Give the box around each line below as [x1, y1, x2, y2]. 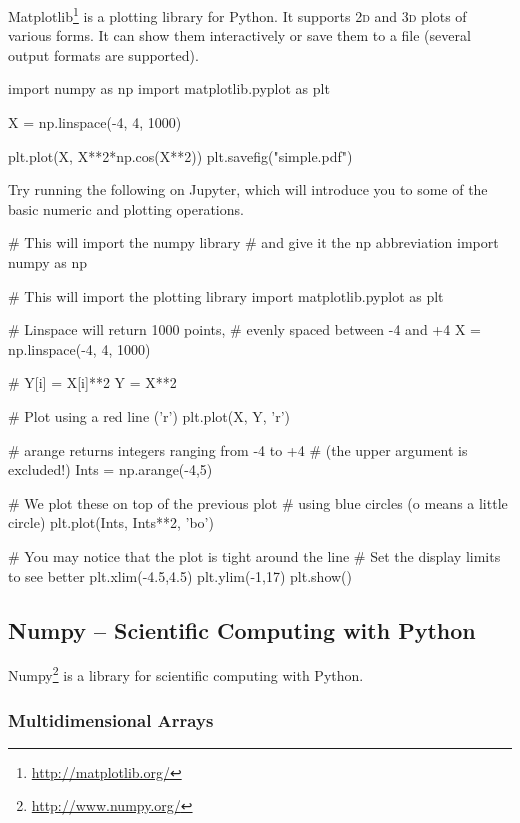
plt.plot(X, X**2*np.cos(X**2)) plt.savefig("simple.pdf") [8, 145, 353, 166]
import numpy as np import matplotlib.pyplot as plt [8, 78, 330, 99]
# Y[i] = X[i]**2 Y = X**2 [8, 372, 177, 393]
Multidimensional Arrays [8, 707, 214, 732]
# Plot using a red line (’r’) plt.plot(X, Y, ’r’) [8, 405, 290, 426]
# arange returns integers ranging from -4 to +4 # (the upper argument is [8, 439, 468, 460]
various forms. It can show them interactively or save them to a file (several [8, 25, 471, 46]
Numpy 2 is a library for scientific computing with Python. [8, 662, 364, 685]
